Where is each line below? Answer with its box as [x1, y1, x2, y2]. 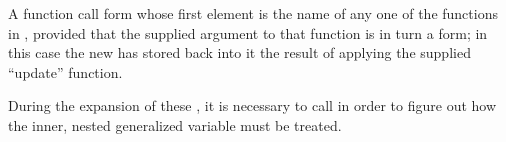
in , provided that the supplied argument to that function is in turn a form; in [8, 22, 488, 43]
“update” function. [8, 61, 123, 82]
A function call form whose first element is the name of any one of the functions [8, 3, 498, 23]
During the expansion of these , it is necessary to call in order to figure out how [8, 95, 497, 116]
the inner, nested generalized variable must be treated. [8, 114, 342, 135]
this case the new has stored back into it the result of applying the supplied [8, 42, 471, 63]
